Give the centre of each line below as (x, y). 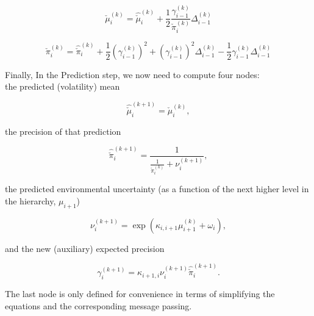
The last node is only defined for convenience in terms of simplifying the (140, 293)
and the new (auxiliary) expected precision (85, 248)
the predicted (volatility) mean (62, 86)
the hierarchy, (30, 200)
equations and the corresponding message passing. (98, 305)
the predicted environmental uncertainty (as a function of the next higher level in (157, 189)
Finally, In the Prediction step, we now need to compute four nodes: (132, 74)
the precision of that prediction (63, 131)
